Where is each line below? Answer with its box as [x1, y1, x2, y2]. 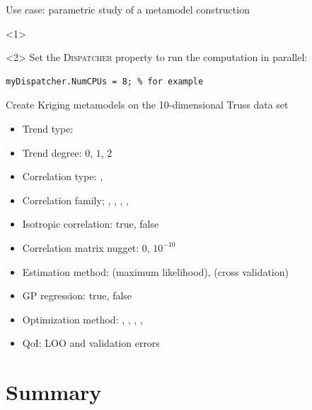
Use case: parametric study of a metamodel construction [6, 2, 250, 16]
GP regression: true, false [22, 288, 132, 303]
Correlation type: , [22, 169, 103, 184]
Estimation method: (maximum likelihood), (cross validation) [22, 264, 289, 279]
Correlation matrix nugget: [22, 240, 139, 255]
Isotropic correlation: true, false [22, 216, 159, 231]
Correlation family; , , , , [22, 192, 129, 207]
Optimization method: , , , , [22, 311, 143, 326]
